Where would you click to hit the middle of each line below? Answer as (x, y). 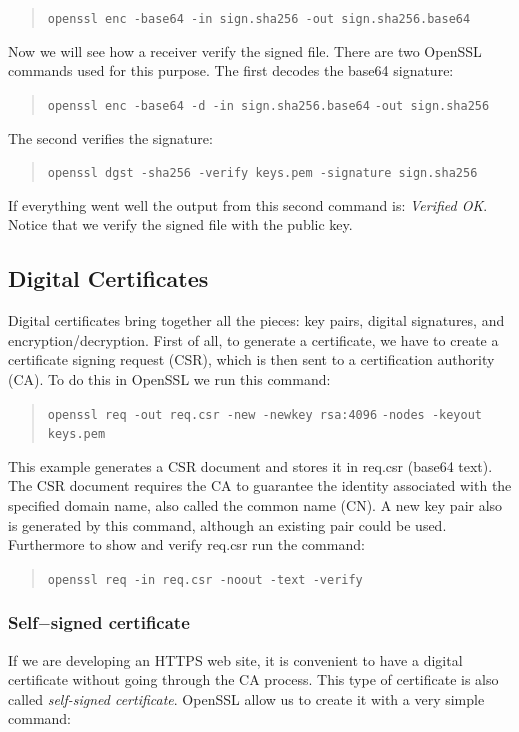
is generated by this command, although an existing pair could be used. (227, 524)
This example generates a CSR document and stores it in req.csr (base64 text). (250, 465)
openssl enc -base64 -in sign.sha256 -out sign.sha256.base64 (259, 19)
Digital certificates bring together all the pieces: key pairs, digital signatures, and (256, 320)
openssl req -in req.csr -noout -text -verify (205, 579)
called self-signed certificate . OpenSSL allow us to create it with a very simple (246, 698)
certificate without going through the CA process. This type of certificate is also (253, 679)
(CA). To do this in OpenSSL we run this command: (169, 378)
